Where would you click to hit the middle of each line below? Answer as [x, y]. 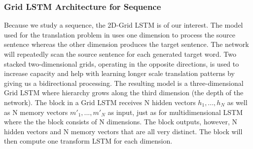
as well [237, 102]
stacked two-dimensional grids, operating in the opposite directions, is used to [122, 63]
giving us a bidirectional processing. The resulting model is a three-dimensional [124, 83]
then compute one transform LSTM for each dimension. [88, 141]
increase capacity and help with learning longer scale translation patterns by [119, 73]
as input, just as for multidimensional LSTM [175, 112]
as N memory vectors [36, 112]
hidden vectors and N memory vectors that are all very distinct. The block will [123, 131]
